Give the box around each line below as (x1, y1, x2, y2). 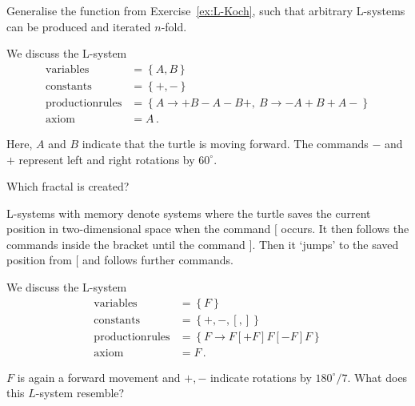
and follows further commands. (82, 251, 233, 268)
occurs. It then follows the (281, 220, 409, 237)
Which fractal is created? (6, 178, 130, 195)
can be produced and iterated (6, 18, 151, 34)
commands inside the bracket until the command (6, 235, 245, 252)
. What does (347, 368, 408, 385)
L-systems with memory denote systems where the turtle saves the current (6, 204, 371, 221)
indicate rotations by (209, 368, 312, 385)
